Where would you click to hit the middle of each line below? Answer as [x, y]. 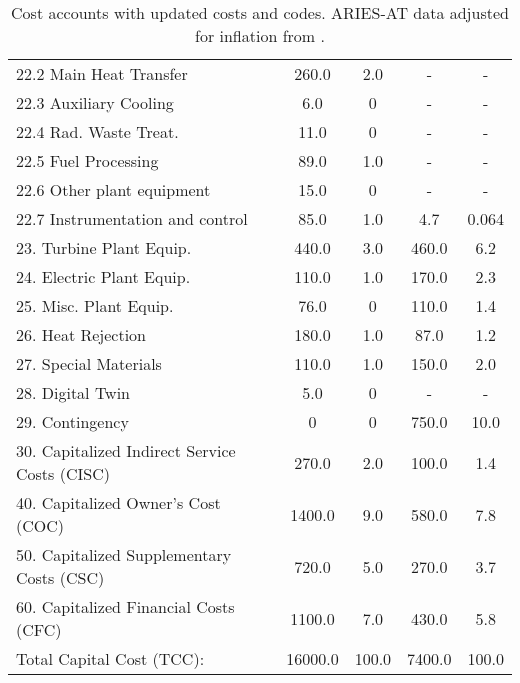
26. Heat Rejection [81, 334]
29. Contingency [72, 421]
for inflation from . [260, 35]
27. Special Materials [89, 363]
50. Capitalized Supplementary [124, 554]
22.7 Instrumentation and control [132, 218]
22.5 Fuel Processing [87, 160]
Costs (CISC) [63, 473]
